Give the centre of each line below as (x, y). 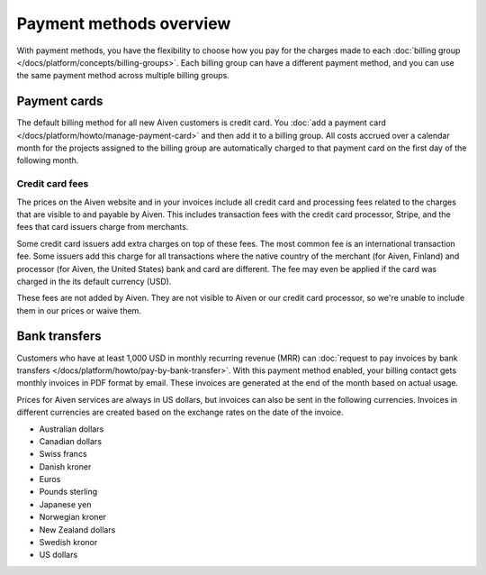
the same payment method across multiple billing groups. (123, 76)
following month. (48, 160)
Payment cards (60, 101)
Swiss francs (63, 454)
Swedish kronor (68, 543)
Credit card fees (53, 184)
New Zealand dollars (77, 529)
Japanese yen (65, 504)
